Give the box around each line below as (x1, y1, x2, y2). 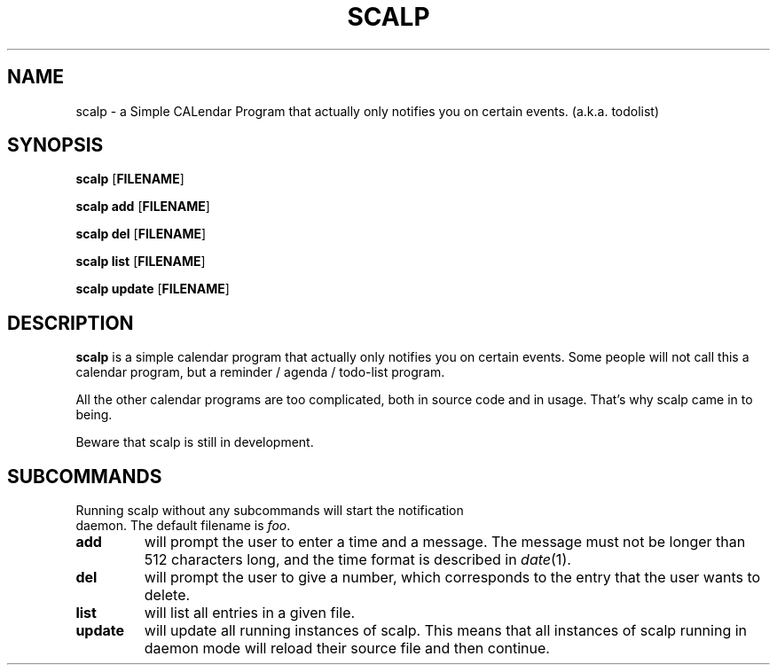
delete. (144, 586, 191, 605)
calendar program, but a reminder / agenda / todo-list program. (75, 364, 445, 380)
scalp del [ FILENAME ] (75, 226, 207, 242)
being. (75, 407, 113, 423)
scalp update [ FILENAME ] (75, 281, 230, 297)
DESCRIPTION (7, 311, 134, 334)
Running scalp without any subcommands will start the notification (75, 503, 464, 519)
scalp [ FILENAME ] (75, 171, 184, 187)
